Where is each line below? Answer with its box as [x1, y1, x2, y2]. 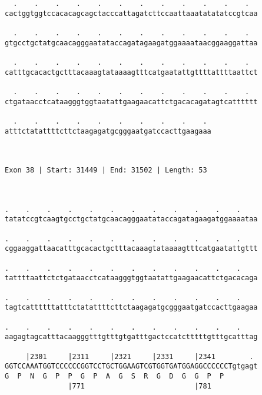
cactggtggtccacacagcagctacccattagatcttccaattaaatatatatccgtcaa [5, 9, 258, 18]
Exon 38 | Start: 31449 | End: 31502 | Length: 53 [5, 166, 207, 175]
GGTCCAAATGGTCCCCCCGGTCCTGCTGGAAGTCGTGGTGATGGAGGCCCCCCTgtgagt [5, 362, 258, 371]
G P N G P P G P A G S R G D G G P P [5, 371, 224, 380]
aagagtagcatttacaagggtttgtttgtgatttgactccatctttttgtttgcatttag [5, 333, 258, 341]
